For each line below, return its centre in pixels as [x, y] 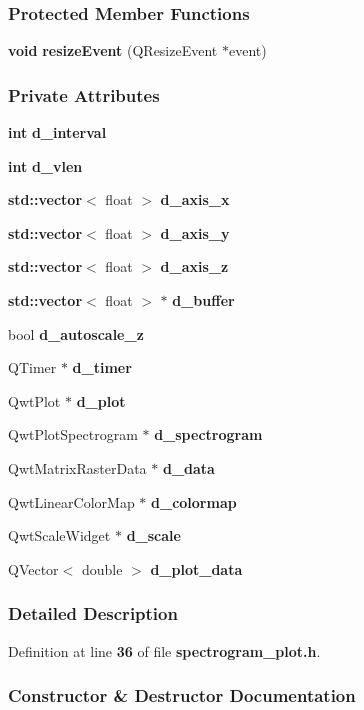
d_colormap [194, 501]
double [102, 568]
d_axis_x [195, 199]
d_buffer [203, 300]
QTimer [32, 367]
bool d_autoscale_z [76, 333]
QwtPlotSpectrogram [73, 434]
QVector [33, 568]
